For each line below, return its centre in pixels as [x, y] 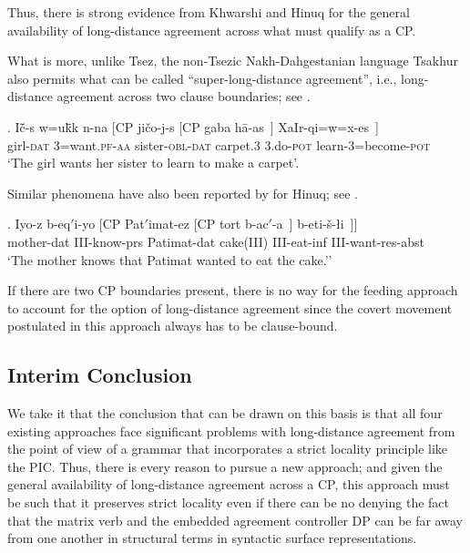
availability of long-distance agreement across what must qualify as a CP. [212, 30]
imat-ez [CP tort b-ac [208, 224]
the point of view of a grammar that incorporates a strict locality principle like [228, 449]
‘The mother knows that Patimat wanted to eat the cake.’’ [170, 259]
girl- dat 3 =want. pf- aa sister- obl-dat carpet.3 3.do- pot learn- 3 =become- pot [219, 144]
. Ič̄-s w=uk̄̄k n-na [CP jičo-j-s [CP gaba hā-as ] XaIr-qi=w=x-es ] [193, 126]
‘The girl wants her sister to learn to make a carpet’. [153, 163]
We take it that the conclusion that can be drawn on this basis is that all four [225, 413]
